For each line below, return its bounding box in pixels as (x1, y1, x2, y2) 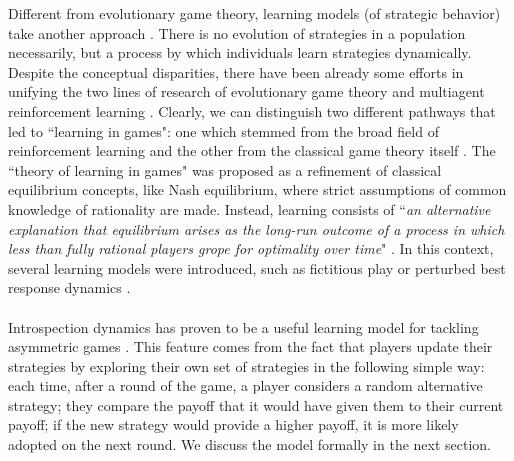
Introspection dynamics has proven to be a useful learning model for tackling (8, 316, 479, 337)
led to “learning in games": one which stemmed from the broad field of (8, 120, 439, 141)
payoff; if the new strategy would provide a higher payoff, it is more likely (8, 414, 459, 435)
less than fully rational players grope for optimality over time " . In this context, (8, 238, 494, 259)
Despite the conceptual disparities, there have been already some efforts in (8, 61, 464, 82)
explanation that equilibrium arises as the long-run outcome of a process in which (8, 218, 505, 239)
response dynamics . (8, 277, 131, 298)
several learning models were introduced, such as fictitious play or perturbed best (8, 257, 506, 278)
